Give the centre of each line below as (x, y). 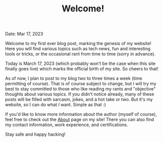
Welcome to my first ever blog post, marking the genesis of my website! (78, 44)
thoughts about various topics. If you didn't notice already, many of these (80, 94)
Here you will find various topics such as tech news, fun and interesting (78, 49)
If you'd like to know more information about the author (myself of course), (81, 114)
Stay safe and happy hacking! (35, 135)
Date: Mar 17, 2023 (24, 34)
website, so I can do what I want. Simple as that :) (56, 105)
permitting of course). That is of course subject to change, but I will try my (81, 84)
